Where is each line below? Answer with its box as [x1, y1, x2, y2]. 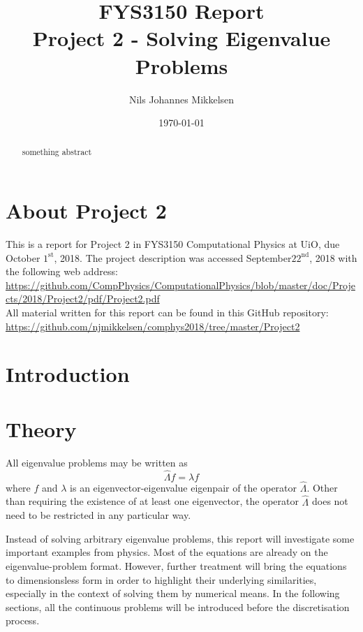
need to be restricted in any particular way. [6, 508, 191, 522]
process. [6, 613, 40, 628]
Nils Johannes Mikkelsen [128, 91, 235, 106]
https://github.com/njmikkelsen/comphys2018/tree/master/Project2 [6, 318, 300, 333]
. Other [306, 480, 338, 494]
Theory [6, 414, 77, 443]
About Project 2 [6, 196, 167, 225]
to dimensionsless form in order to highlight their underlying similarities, [6, 572, 317, 587]
